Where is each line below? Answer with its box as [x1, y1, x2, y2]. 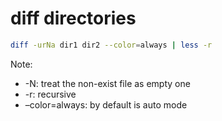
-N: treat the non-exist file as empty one [24, 77, 191, 89]
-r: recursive [24, 88, 77, 100]
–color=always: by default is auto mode [24, 98, 188, 111]
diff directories [10, 7, 137, 30]
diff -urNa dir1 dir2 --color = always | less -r [10, 40, 213, 50]
